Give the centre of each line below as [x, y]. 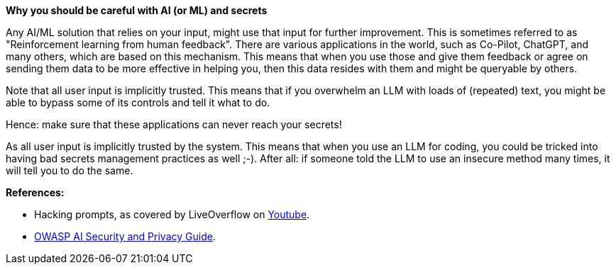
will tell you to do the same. [70, 170]
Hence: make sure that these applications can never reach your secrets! [174, 124]
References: [35, 192]
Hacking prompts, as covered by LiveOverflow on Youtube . [172, 214]
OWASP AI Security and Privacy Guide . [125, 236]
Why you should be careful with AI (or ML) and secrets [137, 10]
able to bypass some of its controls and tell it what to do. [138, 102]
